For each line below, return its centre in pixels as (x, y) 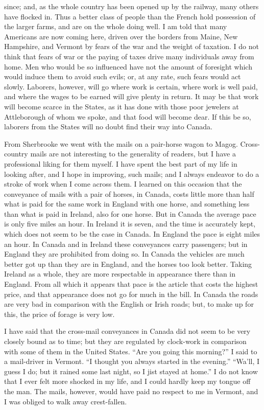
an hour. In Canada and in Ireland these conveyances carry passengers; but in (126, 244)
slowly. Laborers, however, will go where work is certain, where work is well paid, (131, 86)
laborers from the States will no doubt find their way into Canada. (108, 127)
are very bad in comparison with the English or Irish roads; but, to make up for (129, 304)
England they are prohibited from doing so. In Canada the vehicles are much (124, 254)
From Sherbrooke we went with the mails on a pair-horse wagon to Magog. (121, 143)
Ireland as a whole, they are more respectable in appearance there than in (120, 274)
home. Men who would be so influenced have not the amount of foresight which (128, 66)
